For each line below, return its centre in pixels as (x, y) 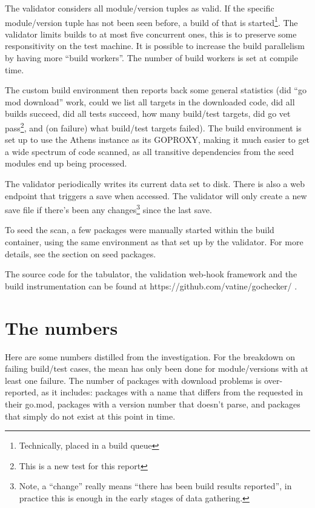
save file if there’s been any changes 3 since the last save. (108, 209)
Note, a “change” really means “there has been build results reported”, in (155, 486)
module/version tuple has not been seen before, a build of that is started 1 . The (151, 21)
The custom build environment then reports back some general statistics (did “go (156, 90)
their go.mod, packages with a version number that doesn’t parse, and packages (153, 404)
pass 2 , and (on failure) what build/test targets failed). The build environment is (153, 127)
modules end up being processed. (66, 163)
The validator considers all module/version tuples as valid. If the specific (140, 8)
